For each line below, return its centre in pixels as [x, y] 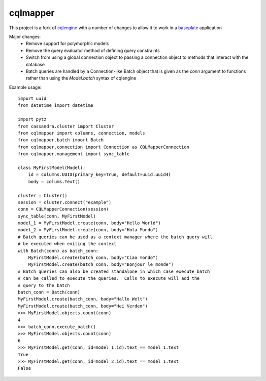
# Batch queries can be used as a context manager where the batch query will [115, 237]
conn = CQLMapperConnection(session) [64, 209]
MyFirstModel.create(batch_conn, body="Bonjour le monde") [101, 265]
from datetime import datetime [56, 106]
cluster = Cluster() [43, 195]
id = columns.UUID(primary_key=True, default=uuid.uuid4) [100, 175]
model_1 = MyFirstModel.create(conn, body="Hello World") [89, 223]
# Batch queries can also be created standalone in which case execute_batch [114, 271]
